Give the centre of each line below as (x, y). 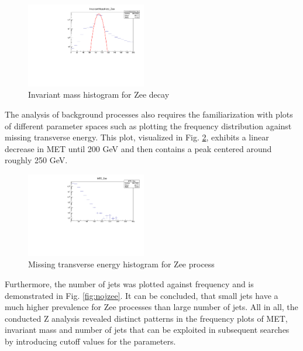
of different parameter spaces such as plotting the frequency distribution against (148, 125)
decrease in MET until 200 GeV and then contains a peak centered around (138, 148)
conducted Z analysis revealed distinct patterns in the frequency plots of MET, (146, 318)
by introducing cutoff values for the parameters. (90, 341)
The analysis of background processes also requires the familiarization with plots (149, 114)
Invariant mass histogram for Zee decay (99, 94)
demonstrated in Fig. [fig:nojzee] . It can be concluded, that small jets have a (142, 295)
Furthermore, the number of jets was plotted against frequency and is (129, 284)
